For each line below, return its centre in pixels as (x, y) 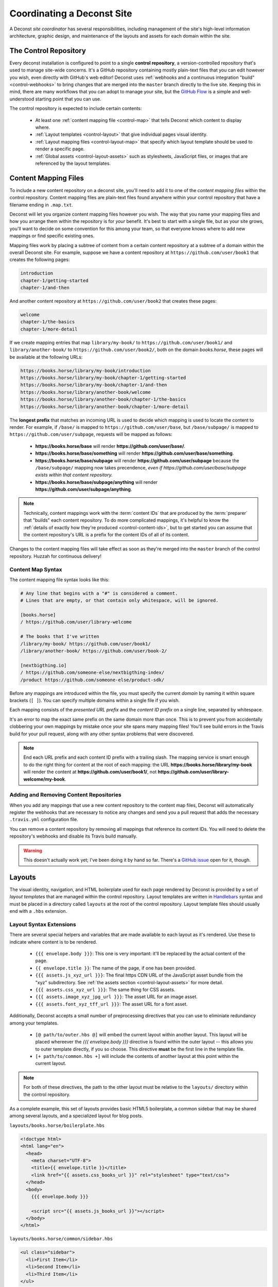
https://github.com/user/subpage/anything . (84, 490)
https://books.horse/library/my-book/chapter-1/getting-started (103, 378)
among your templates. (34, 1023)
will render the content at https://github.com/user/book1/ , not (90, 772)
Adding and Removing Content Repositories (65, 795)
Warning (33, 850)
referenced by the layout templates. (73, 163)
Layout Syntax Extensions (43, 924)
